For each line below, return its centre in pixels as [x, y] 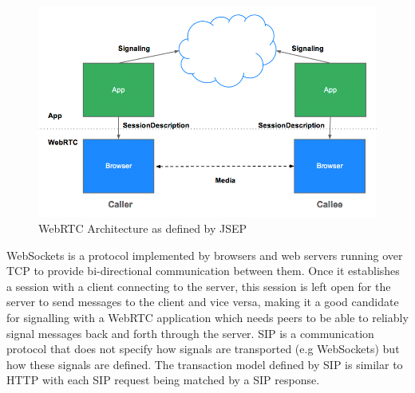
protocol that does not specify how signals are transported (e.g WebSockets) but [203, 349]
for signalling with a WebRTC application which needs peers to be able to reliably [207, 317]
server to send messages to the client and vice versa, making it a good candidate [203, 302]
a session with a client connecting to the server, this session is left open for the [199, 286]
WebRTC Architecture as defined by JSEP [143, 228]
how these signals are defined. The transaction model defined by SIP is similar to [205, 364]
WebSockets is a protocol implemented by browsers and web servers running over [205, 255]
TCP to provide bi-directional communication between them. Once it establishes [203, 271]
